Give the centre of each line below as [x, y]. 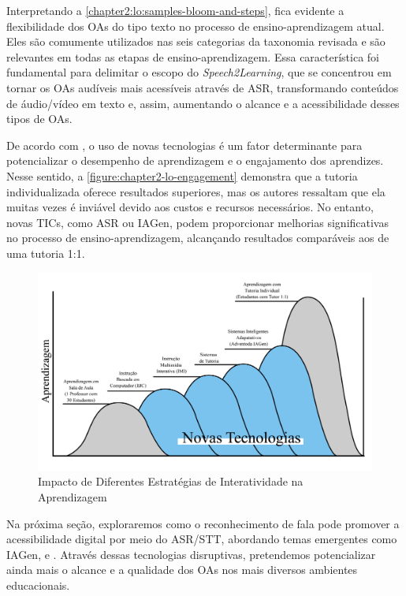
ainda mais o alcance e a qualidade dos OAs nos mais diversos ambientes [182, 570]
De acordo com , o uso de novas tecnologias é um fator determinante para [184, 145]
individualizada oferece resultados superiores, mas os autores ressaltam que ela [196, 191]
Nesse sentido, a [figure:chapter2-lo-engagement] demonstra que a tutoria [182, 175]
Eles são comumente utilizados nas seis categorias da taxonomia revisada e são [196, 41]
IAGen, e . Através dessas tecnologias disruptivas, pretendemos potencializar [191, 554]
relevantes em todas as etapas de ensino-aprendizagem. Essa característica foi [193, 56]
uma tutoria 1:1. [46, 253]
